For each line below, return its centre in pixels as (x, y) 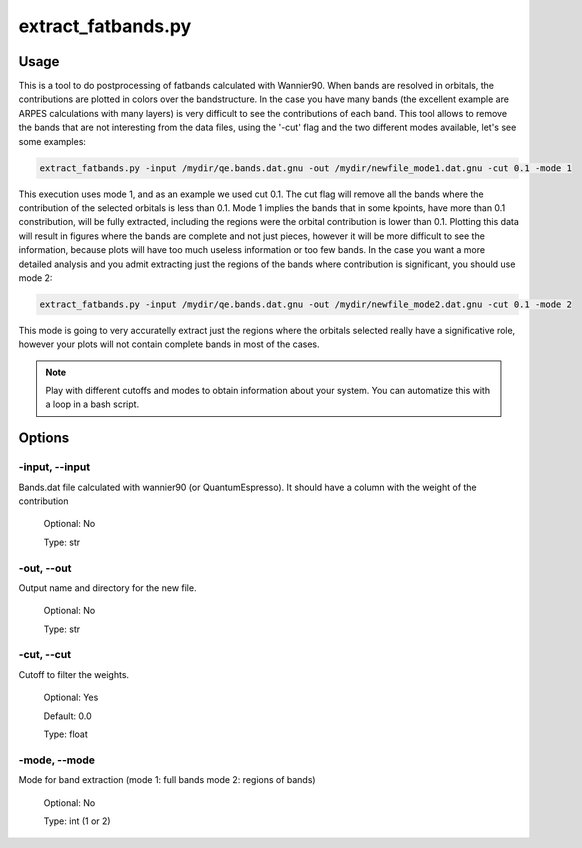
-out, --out (45, 568)
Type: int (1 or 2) (77, 821)
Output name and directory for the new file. (107, 587)
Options (44, 438)
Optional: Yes (71, 697)
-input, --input (54, 467)
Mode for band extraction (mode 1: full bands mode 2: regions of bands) (167, 780)
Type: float (66, 734)
